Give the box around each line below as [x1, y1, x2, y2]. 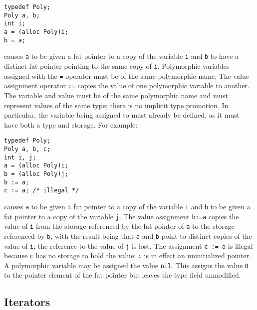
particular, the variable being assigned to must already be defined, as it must [4, 110, 240, 120]
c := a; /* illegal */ [4, 187, 79, 194]
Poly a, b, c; [4, 145, 51, 153]
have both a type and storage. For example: [4, 119, 138, 130]
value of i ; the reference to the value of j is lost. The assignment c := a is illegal [4, 240, 253, 251]
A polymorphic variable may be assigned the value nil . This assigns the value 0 [4, 260, 249, 270]
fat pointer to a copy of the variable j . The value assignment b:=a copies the [4, 211, 239, 221]
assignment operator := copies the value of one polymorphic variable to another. [4, 80, 250, 91]
